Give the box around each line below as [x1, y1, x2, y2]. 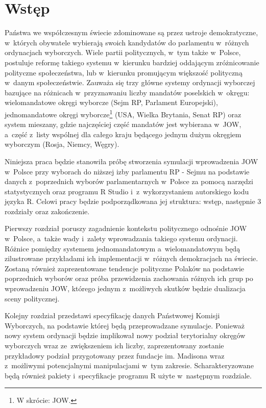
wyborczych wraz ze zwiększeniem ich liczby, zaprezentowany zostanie [5, 340, 224, 350]
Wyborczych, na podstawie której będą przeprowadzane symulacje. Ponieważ [5, 320, 245, 330]
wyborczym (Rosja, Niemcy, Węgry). [5, 139, 119, 149]
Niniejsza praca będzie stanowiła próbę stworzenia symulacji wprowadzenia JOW [5, 156, 258, 166]
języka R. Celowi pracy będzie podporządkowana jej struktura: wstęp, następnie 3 [5, 196, 261, 207]
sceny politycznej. [5, 293, 60, 303]
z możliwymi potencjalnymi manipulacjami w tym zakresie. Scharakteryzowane [5, 360, 254, 371]
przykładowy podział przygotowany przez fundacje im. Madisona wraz [5, 350, 225, 361]
